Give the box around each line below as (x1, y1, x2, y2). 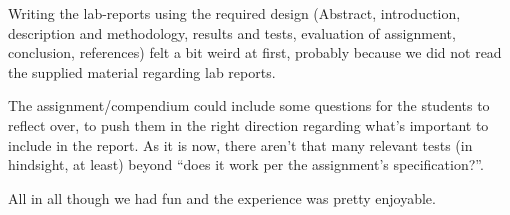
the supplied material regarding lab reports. (8, 61, 276, 82)
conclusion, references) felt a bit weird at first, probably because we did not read (8, 42, 502, 63)
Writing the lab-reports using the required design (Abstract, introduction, (8, 3, 461, 23)
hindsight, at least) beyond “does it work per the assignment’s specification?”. (8, 154, 484, 175)
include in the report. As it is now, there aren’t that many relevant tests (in (8, 134, 473, 155)
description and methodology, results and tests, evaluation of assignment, (8, 22, 456, 43)
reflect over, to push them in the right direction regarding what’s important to (8, 114, 489, 135)
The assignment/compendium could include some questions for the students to (8, 95, 490, 116)
